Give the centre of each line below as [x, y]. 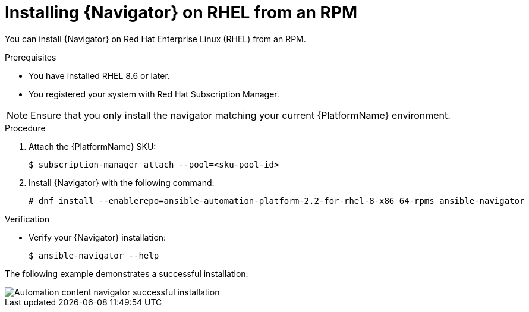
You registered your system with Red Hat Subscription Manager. [154, 94]
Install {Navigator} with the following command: [122, 182]
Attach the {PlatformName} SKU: [92, 146]
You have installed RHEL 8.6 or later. [99, 75]
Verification [27, 219]
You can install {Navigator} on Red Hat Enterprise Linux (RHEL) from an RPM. [155, 39]
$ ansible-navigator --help [94, 255]
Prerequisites [31, 57]
